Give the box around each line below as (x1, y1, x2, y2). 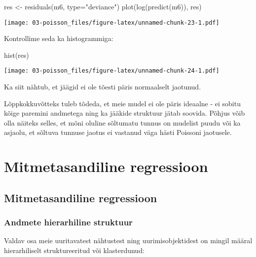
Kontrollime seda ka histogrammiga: (4, 33, 113, 43)
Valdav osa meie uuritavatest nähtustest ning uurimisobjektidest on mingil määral (4, 235, 253, 246)
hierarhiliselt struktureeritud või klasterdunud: (4, 245, 145, 256)
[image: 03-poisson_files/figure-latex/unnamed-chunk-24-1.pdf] (4, 67, 219, 75)
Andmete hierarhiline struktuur (4, 216, 133, 228)
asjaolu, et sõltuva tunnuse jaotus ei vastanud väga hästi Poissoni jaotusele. (4, 127, 232, 137)
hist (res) (4, 49, 29, 60)
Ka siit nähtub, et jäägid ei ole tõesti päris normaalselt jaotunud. (4, 82, 201, 92)
